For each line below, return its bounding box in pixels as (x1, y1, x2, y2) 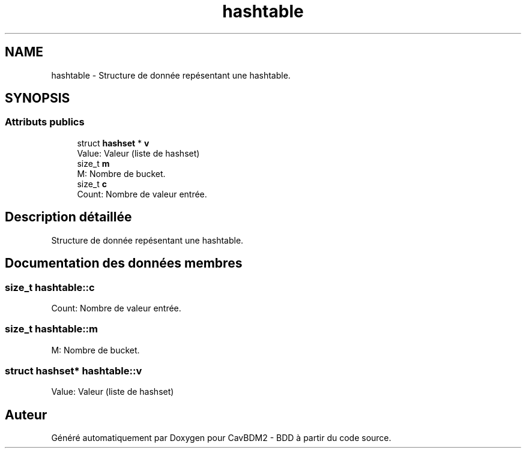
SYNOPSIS (5, 91, 70, 106)
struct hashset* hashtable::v (5, 365, 142, 377)
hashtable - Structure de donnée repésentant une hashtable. (51, 70, 291, 80)
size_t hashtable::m (5, 323, 98, 335)
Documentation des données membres (5, 256, 243, 271)
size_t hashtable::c (5, 281, 95, 293)
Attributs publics (5, 116, 85, 128)
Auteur (5, 407, 47, 422)
